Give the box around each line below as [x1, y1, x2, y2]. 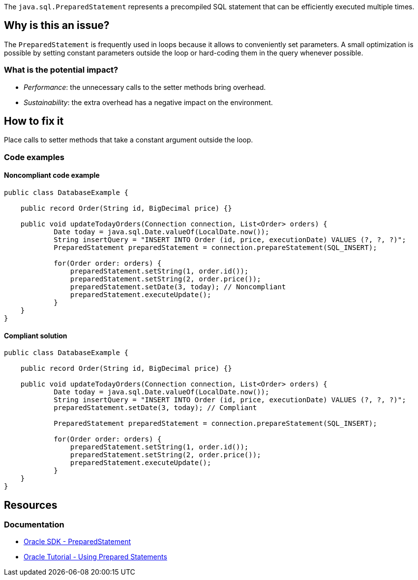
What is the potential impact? [4, 65, 119, 75]
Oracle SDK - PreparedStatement [24, 537, 131, 546]
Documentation [4, 520, 64, 530]
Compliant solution [4, 331, 67, 340]
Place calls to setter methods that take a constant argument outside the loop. [4, 136, 253, 144]
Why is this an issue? [4, 19, 110, 32]
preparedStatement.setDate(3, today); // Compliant [54, 404, 257, 412]
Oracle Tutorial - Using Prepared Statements [24, 552, 167, 561]
